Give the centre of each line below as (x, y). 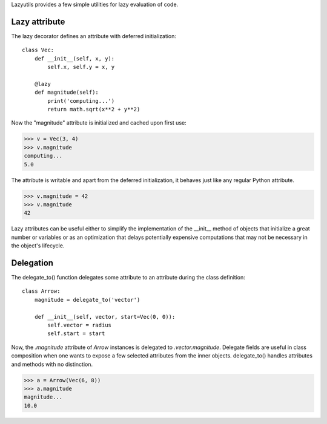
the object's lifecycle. (38, 246)
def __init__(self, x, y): (74, 58)
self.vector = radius (80, 325)
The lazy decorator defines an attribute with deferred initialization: (94, 36)
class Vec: (38, 50)
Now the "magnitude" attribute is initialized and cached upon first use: (99, 123)
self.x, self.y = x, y (81, 67)
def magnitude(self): (67, 93)
